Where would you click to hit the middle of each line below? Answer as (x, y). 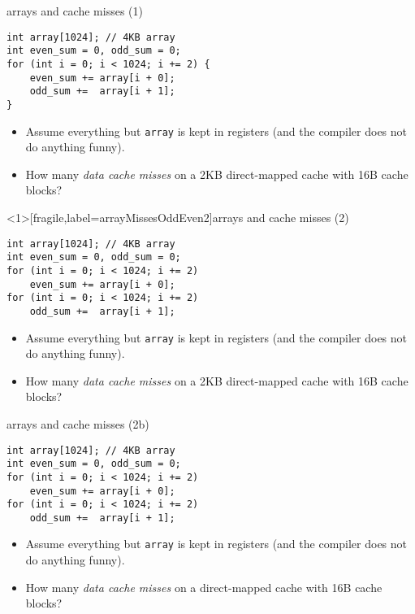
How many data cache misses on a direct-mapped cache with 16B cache (204, 587)
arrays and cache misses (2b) (78, 423)
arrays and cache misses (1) (75, 11)
